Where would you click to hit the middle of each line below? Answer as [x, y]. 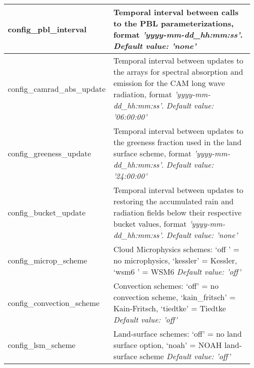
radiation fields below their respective [178, 212]
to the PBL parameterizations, [174, 23]
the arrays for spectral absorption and [178, 72]
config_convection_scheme [54, 303]
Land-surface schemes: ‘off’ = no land [178, 334]
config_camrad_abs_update [57, 88]
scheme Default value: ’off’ [185, 356]
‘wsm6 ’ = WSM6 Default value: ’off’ [177, 271]
